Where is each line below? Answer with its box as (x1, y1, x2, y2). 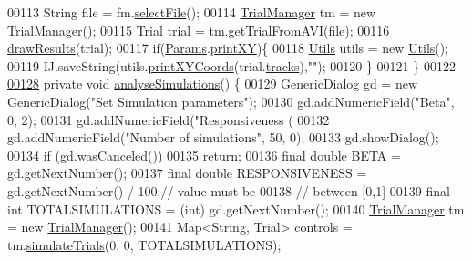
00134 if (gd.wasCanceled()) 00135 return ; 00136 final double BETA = (7, 145, 401, 164)
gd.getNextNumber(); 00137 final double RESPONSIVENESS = (7, 163, 367, 183)
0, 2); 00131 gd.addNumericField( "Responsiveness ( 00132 (7, 110, 330, 129)
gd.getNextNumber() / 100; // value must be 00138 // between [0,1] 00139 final (7, 181, 450, 200)
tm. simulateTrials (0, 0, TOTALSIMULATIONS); (7, 235, 282, 254)
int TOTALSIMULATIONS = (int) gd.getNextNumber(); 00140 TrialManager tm (7, 199, 465, 218)
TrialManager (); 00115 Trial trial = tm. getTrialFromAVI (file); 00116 (7, 20, 390, 39)
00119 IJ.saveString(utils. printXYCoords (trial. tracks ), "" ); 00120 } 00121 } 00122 (7, 56, 456, 75)
